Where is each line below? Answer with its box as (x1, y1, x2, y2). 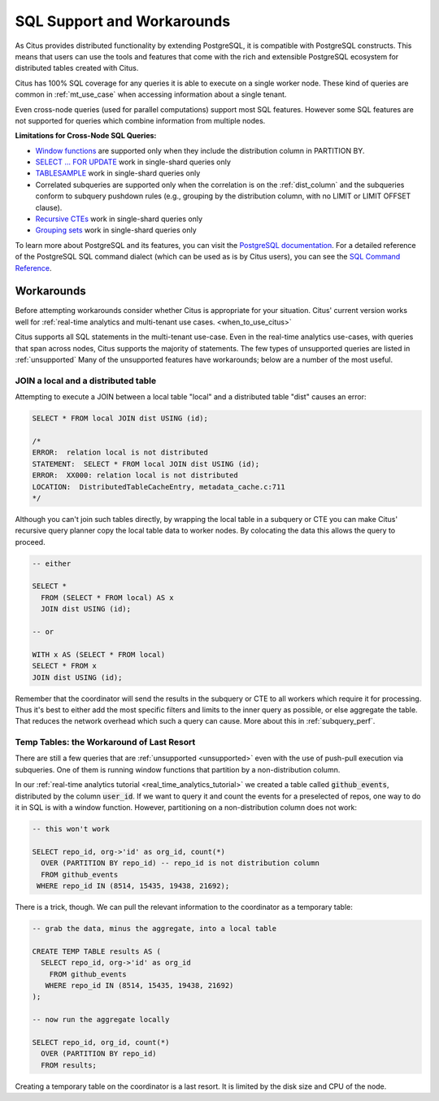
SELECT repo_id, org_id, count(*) (32, 1038, 170, 1047)
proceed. (15, 537, 46, 546)
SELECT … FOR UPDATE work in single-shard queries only (35, 157, 232, 167)
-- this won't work (32, 825, 110, 833)
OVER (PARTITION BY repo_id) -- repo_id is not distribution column (41, 859, 320, 868)
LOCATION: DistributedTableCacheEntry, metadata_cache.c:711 (32, 482, 285, 491)
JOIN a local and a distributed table (15, 375, 157, 386)
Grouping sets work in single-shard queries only (35, 225, 197, 235)
